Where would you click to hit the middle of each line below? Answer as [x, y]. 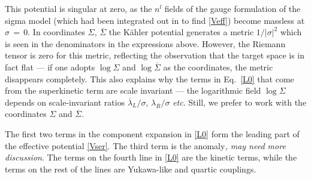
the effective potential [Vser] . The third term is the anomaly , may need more [145, 145]
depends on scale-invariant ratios [65, 102]
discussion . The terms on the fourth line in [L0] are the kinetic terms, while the [151, 157]
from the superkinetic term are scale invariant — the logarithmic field [133, 90]
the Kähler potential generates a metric [181, 32]
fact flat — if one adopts [50, 67]
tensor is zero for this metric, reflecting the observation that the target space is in [155, 55]
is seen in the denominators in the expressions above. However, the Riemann [145, 43]
